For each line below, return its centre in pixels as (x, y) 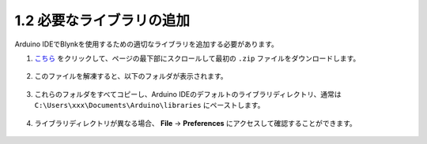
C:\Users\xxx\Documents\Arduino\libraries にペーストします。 (149, 105)
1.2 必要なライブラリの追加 (102, 20)
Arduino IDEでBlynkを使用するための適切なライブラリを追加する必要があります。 (146, 44)
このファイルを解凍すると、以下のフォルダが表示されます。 (131, 76)
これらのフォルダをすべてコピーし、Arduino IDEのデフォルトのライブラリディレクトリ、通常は (188, 94)
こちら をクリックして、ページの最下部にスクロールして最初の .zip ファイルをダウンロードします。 (197, 58)
